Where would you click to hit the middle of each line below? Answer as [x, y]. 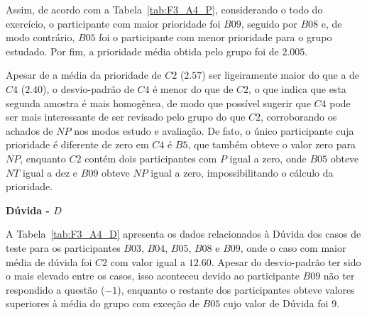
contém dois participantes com [151, 158]
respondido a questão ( [55, 289]
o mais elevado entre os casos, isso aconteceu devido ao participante [153, 276]
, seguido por [269, 23]
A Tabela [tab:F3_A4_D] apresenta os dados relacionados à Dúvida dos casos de [183, 234]
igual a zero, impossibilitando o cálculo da [242, 172]
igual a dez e [50, 172]
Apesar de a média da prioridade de [84, 75]
